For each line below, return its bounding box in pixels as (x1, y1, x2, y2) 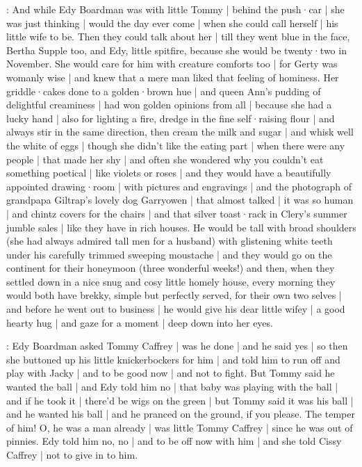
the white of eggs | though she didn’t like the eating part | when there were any (6, 138, 345, 152)
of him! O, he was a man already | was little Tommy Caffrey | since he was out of (6, 420, 353, 434)
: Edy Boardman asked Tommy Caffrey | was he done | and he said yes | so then (6, 338, 348, 353)
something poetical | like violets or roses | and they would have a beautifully (6, 165, 331, 180)
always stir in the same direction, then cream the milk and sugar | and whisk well (6, 124, 354, 139)
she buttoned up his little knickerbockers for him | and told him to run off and (6, 352, 340, 366)
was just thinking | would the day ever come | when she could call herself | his (6, 15, 338, 30)
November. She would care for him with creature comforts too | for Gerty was (6, 56, 338, 71)
